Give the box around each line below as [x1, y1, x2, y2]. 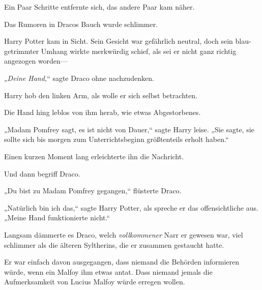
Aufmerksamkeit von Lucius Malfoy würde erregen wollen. [4, 276, 185, 287]
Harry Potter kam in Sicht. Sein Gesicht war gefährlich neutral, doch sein [4, 36, 233, 46]
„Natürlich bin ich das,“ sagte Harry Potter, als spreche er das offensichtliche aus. [4, 202, 258, 213]
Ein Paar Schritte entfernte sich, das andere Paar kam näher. [4, 2, 195, 12]
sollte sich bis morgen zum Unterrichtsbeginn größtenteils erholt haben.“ [4, 134, 229, 144]
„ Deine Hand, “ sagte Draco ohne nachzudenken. [4, 72, 154, 83]
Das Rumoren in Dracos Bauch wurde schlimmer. [4, 18, 158, 29]
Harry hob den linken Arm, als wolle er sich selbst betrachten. [4, 90, 198, 100]
